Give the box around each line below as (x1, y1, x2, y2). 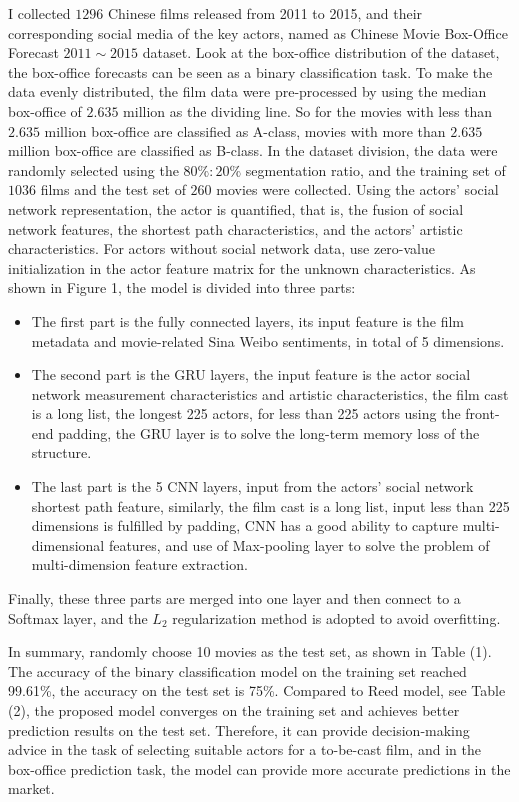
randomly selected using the (8, 159, 179, 180)
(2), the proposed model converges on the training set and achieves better (8, 700, 460, 720)
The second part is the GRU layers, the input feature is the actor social (31, 364, 471, 385)
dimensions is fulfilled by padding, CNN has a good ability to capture (31, 515, 459, 536)
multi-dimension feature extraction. (31, 554, 248, 575)
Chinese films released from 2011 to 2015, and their (107, 3, 423, 23)
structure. (31, 442, 92, 463)
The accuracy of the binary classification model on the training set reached (8, 660, 467, 681)
